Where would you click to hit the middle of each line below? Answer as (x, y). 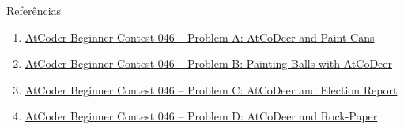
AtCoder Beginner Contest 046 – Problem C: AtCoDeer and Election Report (211, 89)
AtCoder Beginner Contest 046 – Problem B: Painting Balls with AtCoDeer (209, 63)
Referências (34, 10)
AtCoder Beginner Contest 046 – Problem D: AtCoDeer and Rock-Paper (201, 116)
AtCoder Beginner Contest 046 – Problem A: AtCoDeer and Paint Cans (200, 37)
